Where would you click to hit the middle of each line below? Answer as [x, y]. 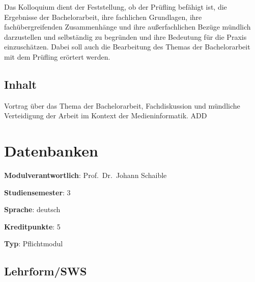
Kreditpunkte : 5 [32, 226]
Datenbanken [51, 151]
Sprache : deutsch [32, 209]
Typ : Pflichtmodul [34, 243]
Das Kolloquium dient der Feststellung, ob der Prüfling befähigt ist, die [116, 7]
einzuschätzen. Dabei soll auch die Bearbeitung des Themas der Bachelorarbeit [127, 47]
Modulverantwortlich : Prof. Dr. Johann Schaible [86, 175]
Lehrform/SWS [46, 271]
